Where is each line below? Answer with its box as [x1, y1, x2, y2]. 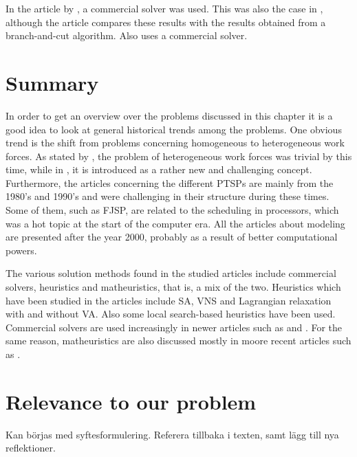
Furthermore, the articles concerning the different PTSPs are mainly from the [6, 175, 334, 190]
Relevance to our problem [6, 387, 257, 415]
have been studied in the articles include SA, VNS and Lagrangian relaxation [6, 293, 332, 307]
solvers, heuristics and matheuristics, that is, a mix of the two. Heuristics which [6, 280, 341, 294]
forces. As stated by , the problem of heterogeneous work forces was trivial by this [6, 148, 352, 163]
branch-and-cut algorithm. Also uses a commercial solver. [6, 28, 248, 43]
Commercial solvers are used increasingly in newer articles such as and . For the [6, 320, 343, 334]
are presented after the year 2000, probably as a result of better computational [6, 230, 338, 244]
